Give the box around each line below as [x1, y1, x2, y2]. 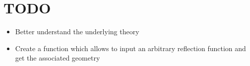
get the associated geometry [15, 53, 100, 63]
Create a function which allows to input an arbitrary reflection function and [15, 43, 246, 53]
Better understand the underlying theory [15, 26, 139, 37]
